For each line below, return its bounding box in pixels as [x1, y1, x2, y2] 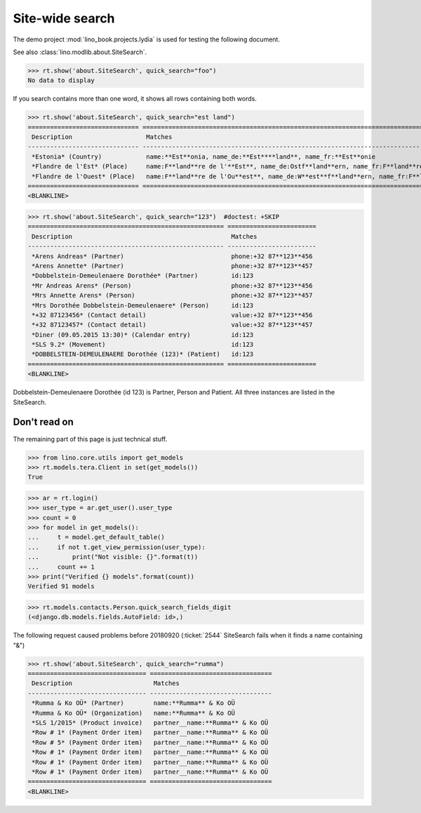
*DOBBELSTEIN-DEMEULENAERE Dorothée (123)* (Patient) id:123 [32, 350, 254, 358]
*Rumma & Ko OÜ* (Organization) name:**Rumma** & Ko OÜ [32, 709, 235, 717]
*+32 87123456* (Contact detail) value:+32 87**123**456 [32, 311, 313, 319]
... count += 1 [27, 562, 95, 571]
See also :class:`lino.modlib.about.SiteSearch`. [13, 48, 147, 56]
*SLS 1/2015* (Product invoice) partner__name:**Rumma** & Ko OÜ [32, 719, 269, 727]
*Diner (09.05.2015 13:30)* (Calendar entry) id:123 [32, 331, 254, 338]
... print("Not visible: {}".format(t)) [27, 553, 199, 561]
